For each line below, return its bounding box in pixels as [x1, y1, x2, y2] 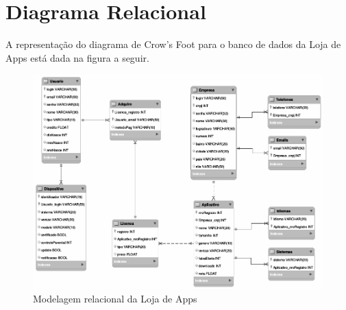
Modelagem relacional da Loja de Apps [33, 291, 197, 306]
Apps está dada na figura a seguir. [5, 50, 149, 64]
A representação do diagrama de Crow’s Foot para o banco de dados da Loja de [5, 37, 341, 51]
